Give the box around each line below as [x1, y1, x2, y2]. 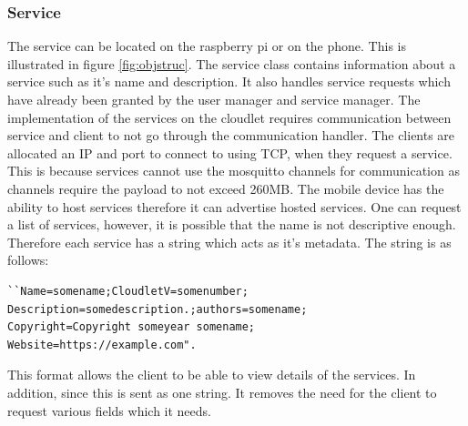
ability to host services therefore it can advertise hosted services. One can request [7, 197, 462, 216]
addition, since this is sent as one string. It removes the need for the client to [7, 382, 437, 401]
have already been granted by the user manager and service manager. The [7, 90, 421, 108]
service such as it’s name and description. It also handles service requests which [7, 72, 451, 91]
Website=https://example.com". [7, 338, 197, 351]
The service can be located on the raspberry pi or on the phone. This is [7, 36, 406, 56]
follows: [7, 250, 49, 269]
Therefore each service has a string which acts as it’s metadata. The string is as [7, 232, 452, 251]
